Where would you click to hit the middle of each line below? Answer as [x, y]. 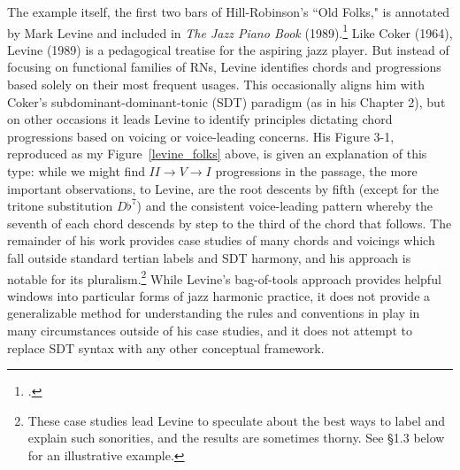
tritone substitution [60, 206]
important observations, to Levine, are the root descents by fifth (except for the [223, 188]
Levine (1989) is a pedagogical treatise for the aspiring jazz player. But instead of [228, 49]
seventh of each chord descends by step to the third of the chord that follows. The [230, 223]
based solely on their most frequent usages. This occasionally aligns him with [216, 85]
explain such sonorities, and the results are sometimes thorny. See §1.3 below [236, 438]
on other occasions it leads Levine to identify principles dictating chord [200, 119]
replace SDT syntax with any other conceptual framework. [166, 347]
